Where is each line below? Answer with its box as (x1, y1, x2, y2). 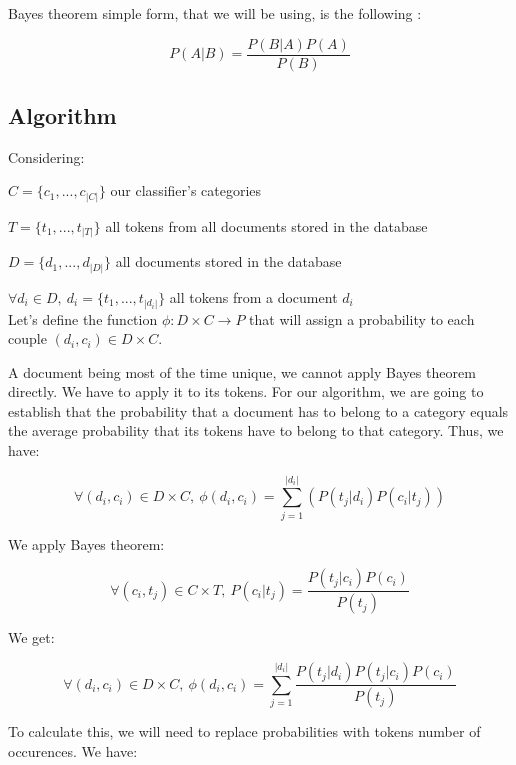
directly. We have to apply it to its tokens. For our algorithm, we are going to (8, 381, 484, 402)
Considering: (8, 146, 85, 167)
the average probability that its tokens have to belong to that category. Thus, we (8, 420, 504, 441)
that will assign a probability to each (249, 308, 475, 329)
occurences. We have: (8, 740, 138, 761)
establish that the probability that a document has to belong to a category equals (8, 400, 509, 421)
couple (8, 328, 47, 349)
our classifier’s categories (110, 180, 262, 201)
